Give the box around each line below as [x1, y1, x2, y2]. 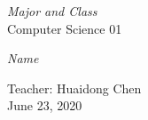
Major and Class [7, 2, 97, 20]
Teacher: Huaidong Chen [7, 78, 142, 97]
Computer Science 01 [7, 19, 122, 37]
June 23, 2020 [7, 96, 82, 115]
